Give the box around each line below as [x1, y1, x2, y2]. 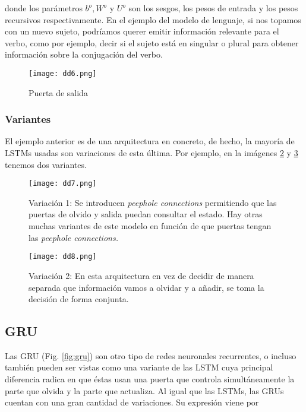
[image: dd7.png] [29, 179, 97, 188]
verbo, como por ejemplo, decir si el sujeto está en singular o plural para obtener [5, 36, 299, 49]
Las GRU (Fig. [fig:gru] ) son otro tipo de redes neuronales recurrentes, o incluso [5, 349, 296, 362]
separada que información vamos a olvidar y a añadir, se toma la [29, 281, 264, 293]
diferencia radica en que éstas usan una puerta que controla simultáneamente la [5, 373, 295, 385]
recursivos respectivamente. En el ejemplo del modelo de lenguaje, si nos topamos [5, 13, 301, 26]
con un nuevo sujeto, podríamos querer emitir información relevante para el [5, 25, 279, 37]
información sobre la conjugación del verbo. [5, 48, 163, 61]
